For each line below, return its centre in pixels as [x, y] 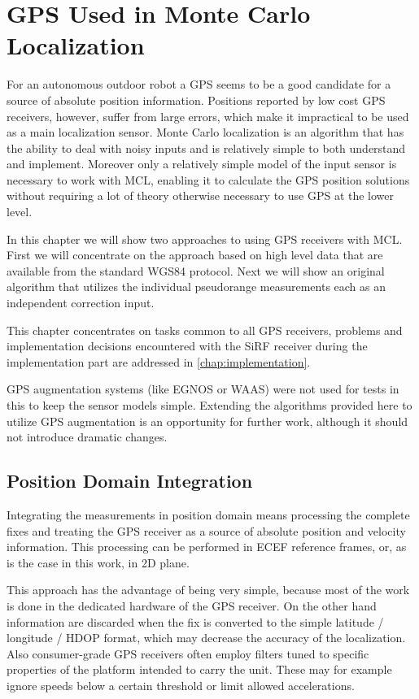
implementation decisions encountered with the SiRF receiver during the [187, 346]
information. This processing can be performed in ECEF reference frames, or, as [207, 547]
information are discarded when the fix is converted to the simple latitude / [195, 621]
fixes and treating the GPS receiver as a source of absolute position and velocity [206, 530]
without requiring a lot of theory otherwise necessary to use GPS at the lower [201, 195]
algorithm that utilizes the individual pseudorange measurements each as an [196, 287]
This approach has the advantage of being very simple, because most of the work [208, 590]
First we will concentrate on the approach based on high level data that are [195, 255]
